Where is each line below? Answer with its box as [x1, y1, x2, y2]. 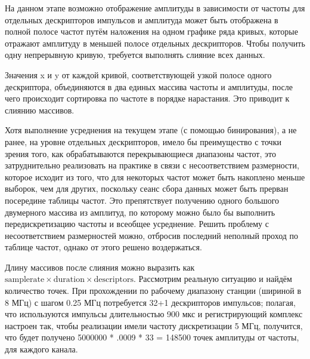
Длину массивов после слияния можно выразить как [5, 260, 195, 273]
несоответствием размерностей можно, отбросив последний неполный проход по [5, 229, 299, 241]
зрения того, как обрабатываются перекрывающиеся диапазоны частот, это [5, 147, 276, 159]
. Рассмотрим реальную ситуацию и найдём [133, 272, 292, 285]
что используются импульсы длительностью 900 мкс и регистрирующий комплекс [5, 308, 303, 320]
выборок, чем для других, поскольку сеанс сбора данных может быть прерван [5, 182, 289, 195]
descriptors [94, 275, 134, 284]
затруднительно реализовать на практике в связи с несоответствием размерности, [5, 159, 299, 171]
